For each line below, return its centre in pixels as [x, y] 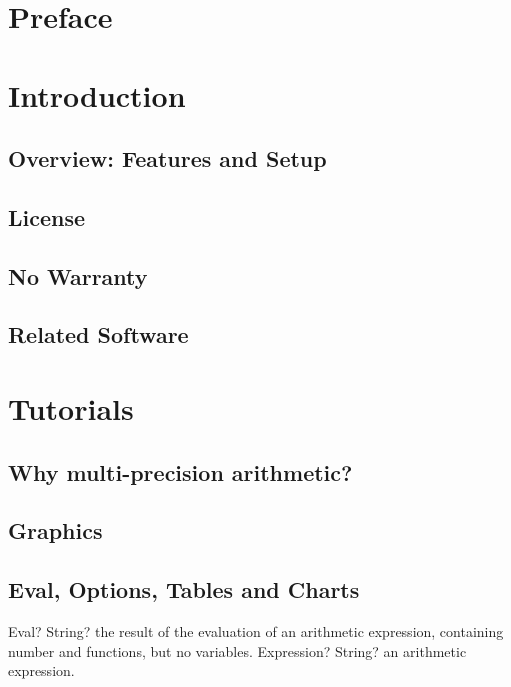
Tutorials [71, 408]
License [47, 216]
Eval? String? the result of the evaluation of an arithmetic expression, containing [256, 631]
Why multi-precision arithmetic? [180, 471]
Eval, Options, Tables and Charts [184, 589]
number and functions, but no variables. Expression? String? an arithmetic [237, 650]
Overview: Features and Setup [167, 158]
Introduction [97, 94]
